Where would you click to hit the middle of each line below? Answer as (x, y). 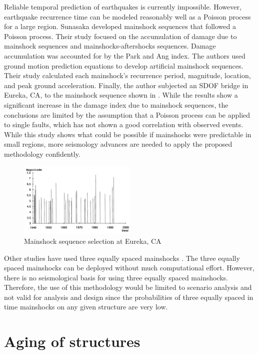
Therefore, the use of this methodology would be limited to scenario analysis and (128, 287)
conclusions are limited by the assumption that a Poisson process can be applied (127, 114)
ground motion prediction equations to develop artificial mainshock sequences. (124, 65)
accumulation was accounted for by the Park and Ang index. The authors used (125, 55)
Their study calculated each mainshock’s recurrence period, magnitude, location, (127, 75)
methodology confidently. (42, 153)
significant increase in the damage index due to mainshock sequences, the (116, 104)
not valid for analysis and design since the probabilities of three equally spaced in (129, 297)
